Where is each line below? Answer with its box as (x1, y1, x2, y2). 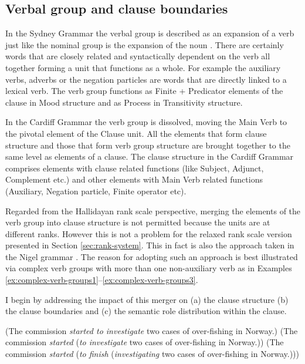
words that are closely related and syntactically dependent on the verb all (5, 50, 270, 62)
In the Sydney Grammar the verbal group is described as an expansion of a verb (5, 27, 294, 39)
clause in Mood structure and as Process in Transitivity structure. (5, 96, 243, 108)
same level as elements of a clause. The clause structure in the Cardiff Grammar (5, 150, 294, 163)
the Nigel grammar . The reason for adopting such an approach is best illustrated (5, 250, 298, 262)
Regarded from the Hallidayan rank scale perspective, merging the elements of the (5, 204, 301, 217)
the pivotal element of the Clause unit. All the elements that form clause (5, 127, 267, 139)
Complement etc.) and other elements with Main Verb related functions (5, 173, 263, 186)
